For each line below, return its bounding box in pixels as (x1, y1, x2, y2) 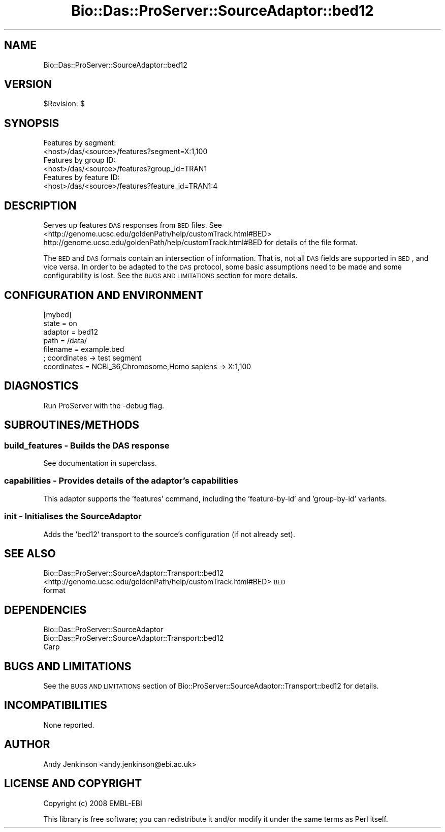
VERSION (4, 78, 52, 91)
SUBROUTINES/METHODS (4, 419, 140, 432)
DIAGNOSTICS (4, 379, 79, 393)
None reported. (43, 720, 94, 729)
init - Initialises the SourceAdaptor (4, 511, 142, 522)
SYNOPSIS (4, 116, 59, 130)
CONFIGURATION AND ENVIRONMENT (4, 288, 204, 302)
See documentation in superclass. (43, 459, 157, 468)
